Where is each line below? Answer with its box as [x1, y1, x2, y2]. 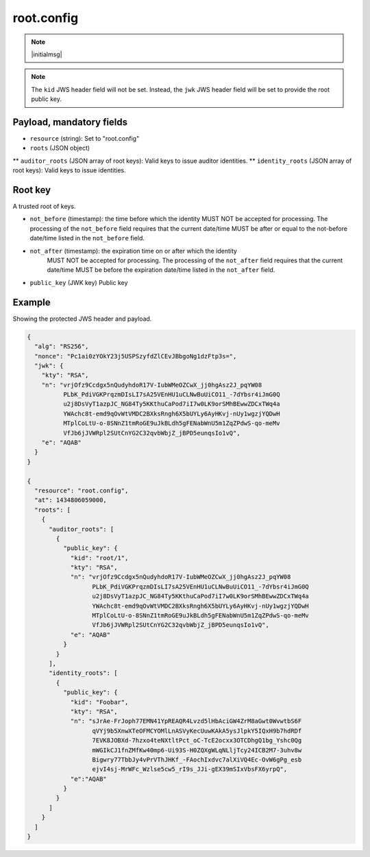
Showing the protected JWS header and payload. [12, 315, 152, 323]
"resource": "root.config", [34, 486, 129, 494]
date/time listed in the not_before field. [29, 234, 145, 242]
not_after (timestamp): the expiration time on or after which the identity [29, 247, 238, 255]
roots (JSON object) [29, 144, 90, 152]
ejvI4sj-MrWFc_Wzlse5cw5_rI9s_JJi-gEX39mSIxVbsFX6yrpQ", [92, 766, 288, 773]
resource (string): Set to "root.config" [29, 135, 140, 143]
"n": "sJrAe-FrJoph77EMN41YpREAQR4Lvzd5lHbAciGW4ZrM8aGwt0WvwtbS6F [70, 718, 302, 725]
